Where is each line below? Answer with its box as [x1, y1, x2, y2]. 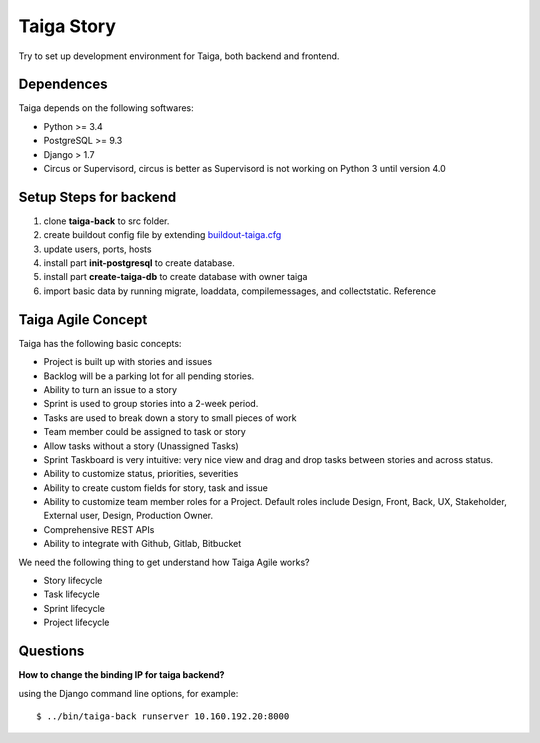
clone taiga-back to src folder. [43, 215, 170, 227]
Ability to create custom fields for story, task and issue [43, 481, 269, 494]
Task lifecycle [43, 588, 100, 600]
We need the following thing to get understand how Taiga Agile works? [18, 556, 310, 568]
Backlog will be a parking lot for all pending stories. [43, 370, 255, 382]
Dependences [18, 76, 108, 93]
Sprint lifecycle [43, 602, 105, 614]
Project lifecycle [43, 616, 110, 629]
